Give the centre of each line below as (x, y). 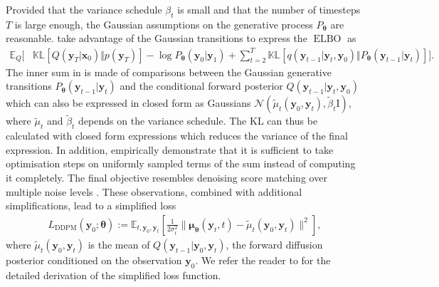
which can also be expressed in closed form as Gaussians (128, 103)
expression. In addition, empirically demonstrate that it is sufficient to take (170, 149)
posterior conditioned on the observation (94, 260)
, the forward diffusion (274, 244)
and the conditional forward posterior (201, 86)
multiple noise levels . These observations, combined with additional (154, 191)
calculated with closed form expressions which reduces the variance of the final (177, 136)
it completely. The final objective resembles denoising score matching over (166, 177)
